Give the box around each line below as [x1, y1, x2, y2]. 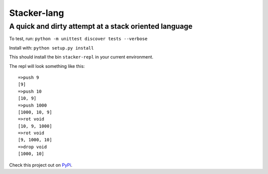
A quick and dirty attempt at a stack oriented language [9, 22, 193, 31]
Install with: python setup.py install [9, 45, 94, 51]
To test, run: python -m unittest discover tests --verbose [9, 36, 148, 42]
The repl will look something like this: [9, 63, 85, 69]
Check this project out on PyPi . [9, 162, 72, 168]
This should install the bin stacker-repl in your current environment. [9, 54, 154, 60]
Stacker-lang [9, 7, 65, 18]
